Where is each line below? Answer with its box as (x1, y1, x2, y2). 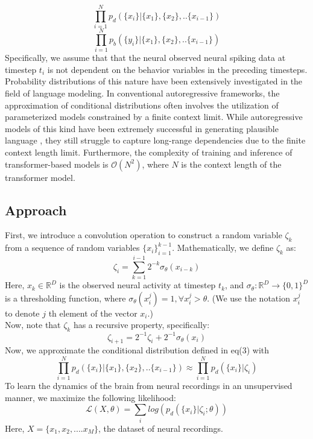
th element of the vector (48, 306, 138, 319)
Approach (5, 200, 67, 219)
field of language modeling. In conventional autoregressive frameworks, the (5, 87, 280, 99)
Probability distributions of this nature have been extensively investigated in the (5, 75, 303, 87)
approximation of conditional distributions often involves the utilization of (5, 98, 279, 111)
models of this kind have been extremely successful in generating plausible (5, 122, 279, 134)
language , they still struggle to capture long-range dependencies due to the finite (5, 134, 306, 147)
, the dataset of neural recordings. (98, 422, 223, 434)
